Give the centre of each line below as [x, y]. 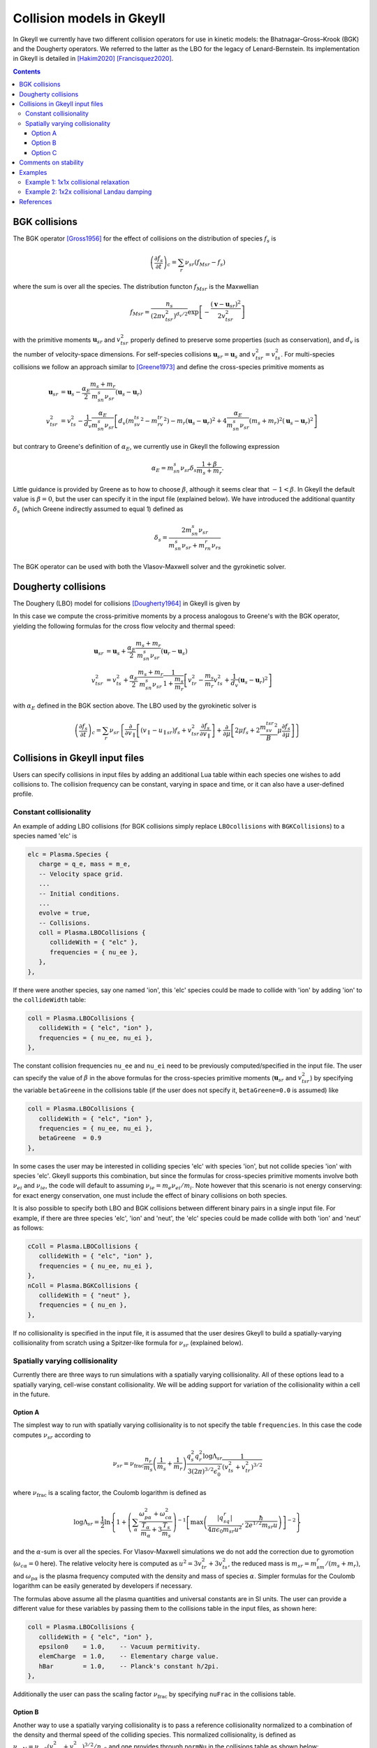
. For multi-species [308, 354]
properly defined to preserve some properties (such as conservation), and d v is [245, 341]
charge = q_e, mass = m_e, [85, 864]
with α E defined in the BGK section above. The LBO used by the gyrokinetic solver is [135, 707]
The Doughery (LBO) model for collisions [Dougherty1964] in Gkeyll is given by [126, 603]
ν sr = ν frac [128, 1464]
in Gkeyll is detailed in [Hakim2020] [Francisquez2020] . [93, 59]
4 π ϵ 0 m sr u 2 [225, 1529]
